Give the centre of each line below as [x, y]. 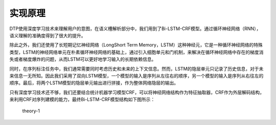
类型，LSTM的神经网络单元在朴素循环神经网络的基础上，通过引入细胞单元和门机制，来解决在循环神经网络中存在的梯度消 [136, 52]
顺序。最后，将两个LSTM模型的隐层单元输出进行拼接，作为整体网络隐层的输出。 [94, 83]
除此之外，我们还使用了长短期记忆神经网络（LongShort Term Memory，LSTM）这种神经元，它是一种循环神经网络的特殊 [136, 45]
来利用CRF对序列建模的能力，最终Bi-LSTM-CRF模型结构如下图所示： [82, 99]
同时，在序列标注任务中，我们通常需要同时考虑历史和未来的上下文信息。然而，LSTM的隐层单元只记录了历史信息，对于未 [136, 68]
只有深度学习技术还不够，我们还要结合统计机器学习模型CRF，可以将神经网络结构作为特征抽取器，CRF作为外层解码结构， [137, 92]
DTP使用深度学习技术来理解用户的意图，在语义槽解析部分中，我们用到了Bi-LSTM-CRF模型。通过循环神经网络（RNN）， [135, 29]
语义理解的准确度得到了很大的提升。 [48, 35]
